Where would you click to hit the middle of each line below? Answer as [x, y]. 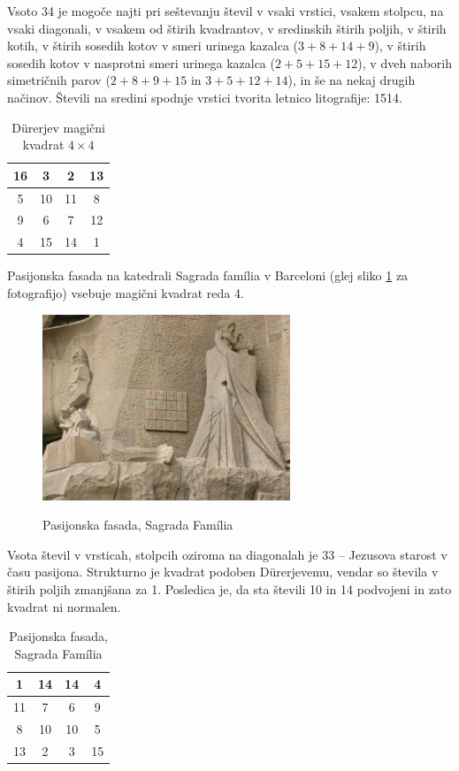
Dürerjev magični [58, 127]
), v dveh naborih [405, 62]
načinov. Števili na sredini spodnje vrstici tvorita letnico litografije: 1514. [205, 97]
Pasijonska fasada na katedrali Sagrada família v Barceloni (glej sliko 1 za [208, 275]
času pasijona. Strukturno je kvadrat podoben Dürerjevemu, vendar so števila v [223, 572]
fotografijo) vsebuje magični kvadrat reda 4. [126, 292]
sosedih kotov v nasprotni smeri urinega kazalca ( [141, 62]
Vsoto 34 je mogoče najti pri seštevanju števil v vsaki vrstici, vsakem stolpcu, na [226, 11]
